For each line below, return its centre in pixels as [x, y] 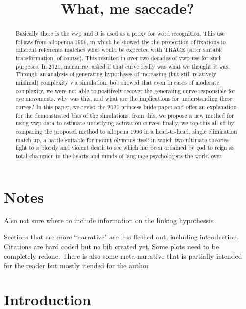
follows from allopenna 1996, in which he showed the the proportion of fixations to [121, 41]
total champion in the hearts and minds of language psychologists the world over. [119, 156]
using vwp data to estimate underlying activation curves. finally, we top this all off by [125, 123]
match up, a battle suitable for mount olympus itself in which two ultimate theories [122, 139]
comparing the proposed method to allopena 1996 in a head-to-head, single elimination [126, 131]
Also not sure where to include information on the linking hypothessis [109, 220]
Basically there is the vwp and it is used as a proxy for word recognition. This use [120, 34]
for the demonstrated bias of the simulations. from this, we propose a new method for [125, 115]
